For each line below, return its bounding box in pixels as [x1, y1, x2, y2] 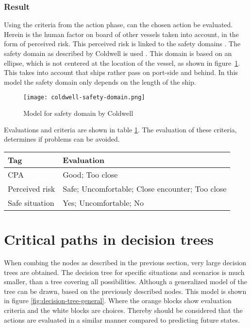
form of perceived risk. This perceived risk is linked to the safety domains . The [4, 38, 241, 49]
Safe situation [8, 197, 54, 208]
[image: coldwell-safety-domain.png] [23, 94, 145, 101]
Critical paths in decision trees [4, 229, 214, 249]
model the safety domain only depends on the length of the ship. [4, 76, 196, 87]
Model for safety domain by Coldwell [23, 108, 134, 118]
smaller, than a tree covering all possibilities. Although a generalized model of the [4, 276, 247, 287]
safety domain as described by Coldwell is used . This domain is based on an [4, 48, 232, 58]
